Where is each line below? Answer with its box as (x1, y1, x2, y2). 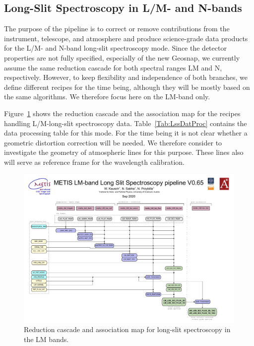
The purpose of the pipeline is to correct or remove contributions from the (4, 23, 230, 34)
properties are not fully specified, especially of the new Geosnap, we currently (4, 52, 240, 63)
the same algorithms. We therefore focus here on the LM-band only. (4, 91, 210, 102)
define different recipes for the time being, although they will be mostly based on (4, 81, 250, 92)
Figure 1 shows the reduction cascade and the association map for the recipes (4, 108, 241, 118)
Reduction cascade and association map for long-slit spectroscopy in (24, 324, 231, 335)
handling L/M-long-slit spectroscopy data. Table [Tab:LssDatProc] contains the (4, 118, 247, 128)
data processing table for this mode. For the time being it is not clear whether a (4, 128, 248, 138)
